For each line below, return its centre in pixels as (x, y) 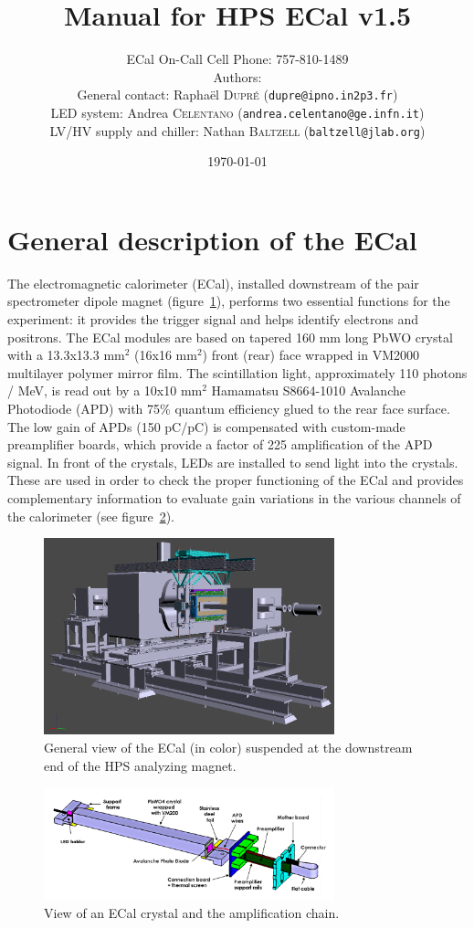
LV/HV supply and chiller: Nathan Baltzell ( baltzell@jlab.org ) (237, 130)
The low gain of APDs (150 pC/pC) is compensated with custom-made (206, 426)
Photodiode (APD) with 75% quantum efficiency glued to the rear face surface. (229, 408)
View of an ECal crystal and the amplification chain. (192, 913)
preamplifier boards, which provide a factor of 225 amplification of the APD (220, 444)
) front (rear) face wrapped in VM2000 (311, 355)
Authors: (237, 76)
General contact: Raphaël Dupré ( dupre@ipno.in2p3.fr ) (237, 95)
